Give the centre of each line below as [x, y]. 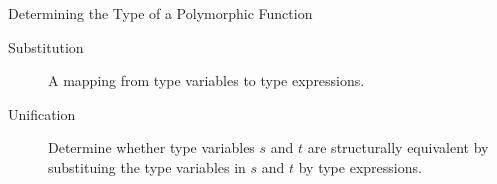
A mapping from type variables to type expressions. [206, 80]
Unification [42, 113]
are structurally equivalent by [398, 147]
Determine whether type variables [151, 147]
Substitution [46, 46]
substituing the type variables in [147, 166]
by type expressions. [360, 166]
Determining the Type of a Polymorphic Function [160, 13]
